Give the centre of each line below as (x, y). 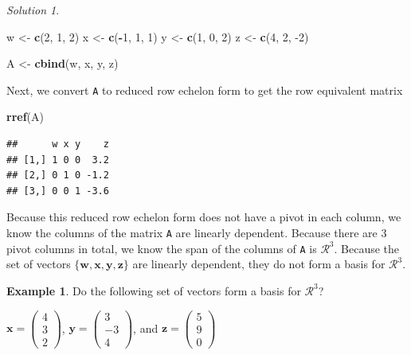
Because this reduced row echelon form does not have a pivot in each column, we (204, 217)
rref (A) (25, 117)
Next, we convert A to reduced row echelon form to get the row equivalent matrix (205, 90)
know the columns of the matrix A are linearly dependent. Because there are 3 (197, 232)
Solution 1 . (33, 10)
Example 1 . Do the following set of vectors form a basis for (154, 290)
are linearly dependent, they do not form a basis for (259, 264)
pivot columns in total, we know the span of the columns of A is (162, 248)
